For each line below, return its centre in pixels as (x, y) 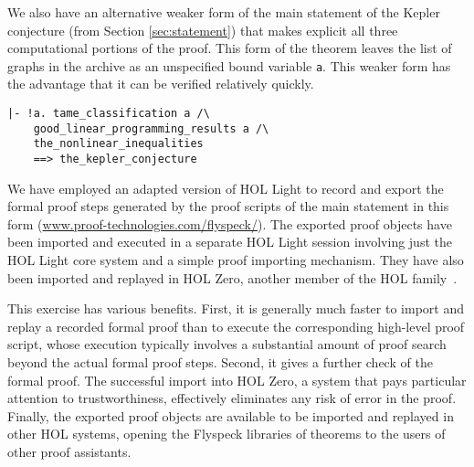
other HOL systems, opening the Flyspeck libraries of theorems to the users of (226, 434)
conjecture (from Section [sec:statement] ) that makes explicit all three (203, 30)
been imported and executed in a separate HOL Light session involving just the (230, 242)
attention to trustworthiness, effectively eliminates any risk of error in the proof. (232, 398)
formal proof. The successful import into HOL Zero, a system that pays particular (237, 380)
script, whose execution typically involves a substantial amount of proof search (227, 344)
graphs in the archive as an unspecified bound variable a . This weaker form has (229, 65)
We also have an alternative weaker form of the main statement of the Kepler (224, 12)
